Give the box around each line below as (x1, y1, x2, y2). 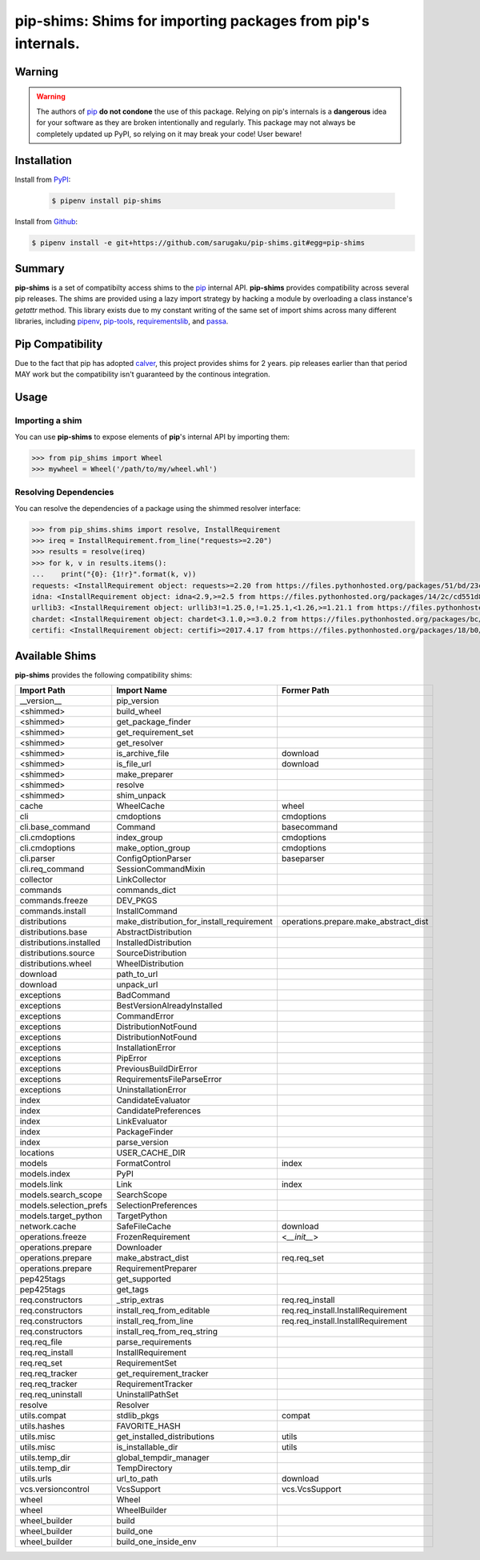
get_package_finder (116, 717, 191, 728)
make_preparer (116, 769, 174, 780)
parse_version (116, 1137, 170, 1148)
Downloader (116, 1242, 163, 1253)
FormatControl (116, 1158, 171, 1169)
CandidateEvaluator (116, 1095, 191, 1106)
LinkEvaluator (116, 1116, 168, 1127)
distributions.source (19, 947, 95, 959)
